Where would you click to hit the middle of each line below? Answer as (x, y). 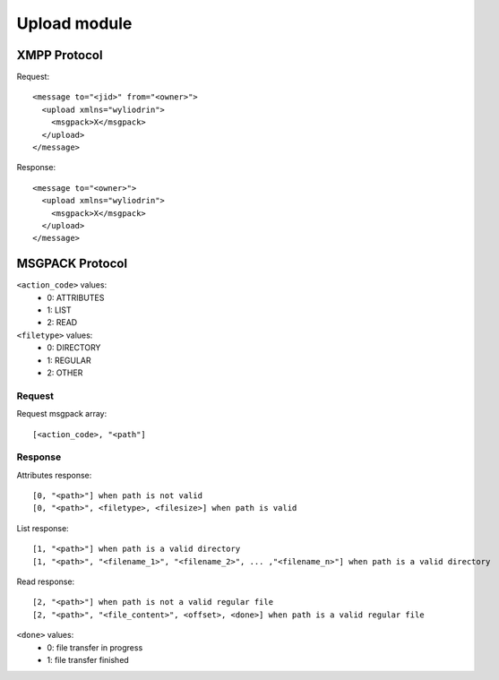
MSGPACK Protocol (72, 264)
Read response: (46, 581)
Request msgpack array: (62, 414)
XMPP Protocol (60, 55)
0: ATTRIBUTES (76, 297)
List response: (43, 528)
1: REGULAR (69, 360)
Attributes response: (54, 475)
